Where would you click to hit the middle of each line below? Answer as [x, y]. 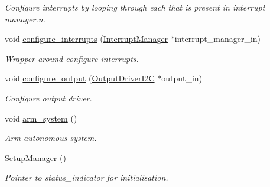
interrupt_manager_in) [218, 39]
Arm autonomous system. [51, 138]
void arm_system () [41, 118]
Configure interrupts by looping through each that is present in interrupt [135, 7]
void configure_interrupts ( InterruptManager [87, 39]
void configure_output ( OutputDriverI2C [80, 78]
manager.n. [25, 19]
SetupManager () [35, 157]
